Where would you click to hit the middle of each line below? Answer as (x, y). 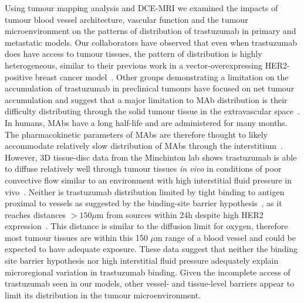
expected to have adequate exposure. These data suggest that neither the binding (151, 249)
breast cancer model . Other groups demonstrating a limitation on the (162, 76)
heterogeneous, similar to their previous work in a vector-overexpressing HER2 (146, 65)
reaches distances (36, 214)
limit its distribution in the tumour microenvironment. (103, 295)
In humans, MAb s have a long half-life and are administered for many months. (146, 122)
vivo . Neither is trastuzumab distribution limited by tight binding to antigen (145, 191)
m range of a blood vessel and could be (226, 237)
